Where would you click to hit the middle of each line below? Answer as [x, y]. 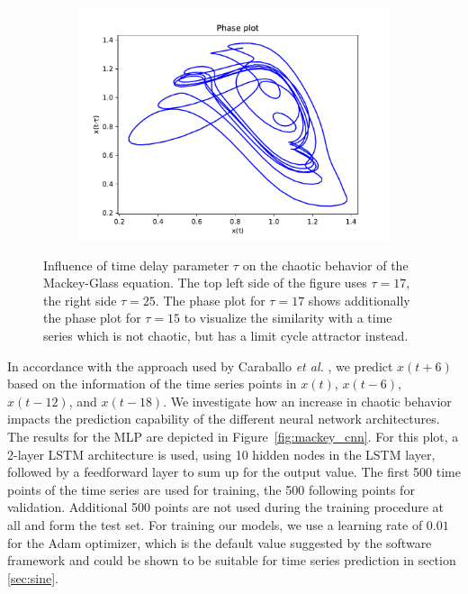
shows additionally [359, 300]
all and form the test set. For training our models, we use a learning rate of [215, 524]
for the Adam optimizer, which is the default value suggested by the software [220, 542]
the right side [80, 300]
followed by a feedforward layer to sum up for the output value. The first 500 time [234, 472]
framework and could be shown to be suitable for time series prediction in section [232, 560]
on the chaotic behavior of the [325, 265]
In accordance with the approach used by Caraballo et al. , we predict [200, 366]
